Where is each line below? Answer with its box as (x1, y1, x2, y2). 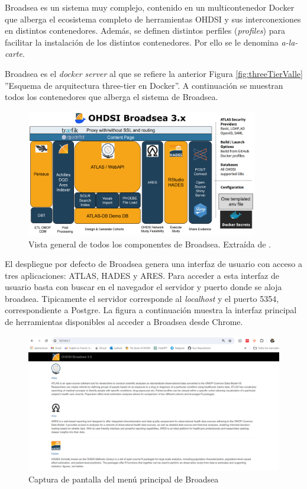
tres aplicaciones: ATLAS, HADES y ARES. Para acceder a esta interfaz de (5, 269, 279, 281)
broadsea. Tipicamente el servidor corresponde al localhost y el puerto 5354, (5, 292, 279, 304)
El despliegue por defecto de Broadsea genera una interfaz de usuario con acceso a (5, 258, 302, 270)
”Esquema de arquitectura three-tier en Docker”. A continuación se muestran (5, 79, 283, 91)
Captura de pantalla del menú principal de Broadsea (28, 473, 219, 485)
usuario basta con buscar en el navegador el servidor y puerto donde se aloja (5, 281, 282, 293)
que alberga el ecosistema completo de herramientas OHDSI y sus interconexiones (5, 12, 301, 25)
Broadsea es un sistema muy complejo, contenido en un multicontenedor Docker (5, 1, 295, 13)
